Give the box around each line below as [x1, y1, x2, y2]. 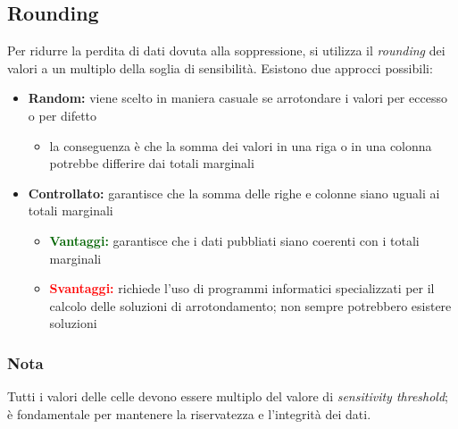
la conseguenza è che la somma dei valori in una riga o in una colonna [49, 136, 432, 155]
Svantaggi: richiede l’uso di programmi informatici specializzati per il [49, 279, 435, 298]
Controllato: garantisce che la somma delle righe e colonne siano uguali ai [28, 183, 440, 202]
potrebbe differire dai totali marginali [49, 154, 254, 172]
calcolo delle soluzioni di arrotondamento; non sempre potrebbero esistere [49, 296, 452, 315]
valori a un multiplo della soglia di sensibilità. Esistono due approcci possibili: [7, 58, 433, 77]
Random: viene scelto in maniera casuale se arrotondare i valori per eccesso [28, 88, 447, 107]
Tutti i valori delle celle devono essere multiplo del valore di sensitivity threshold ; [7, 387, 449, 406]
